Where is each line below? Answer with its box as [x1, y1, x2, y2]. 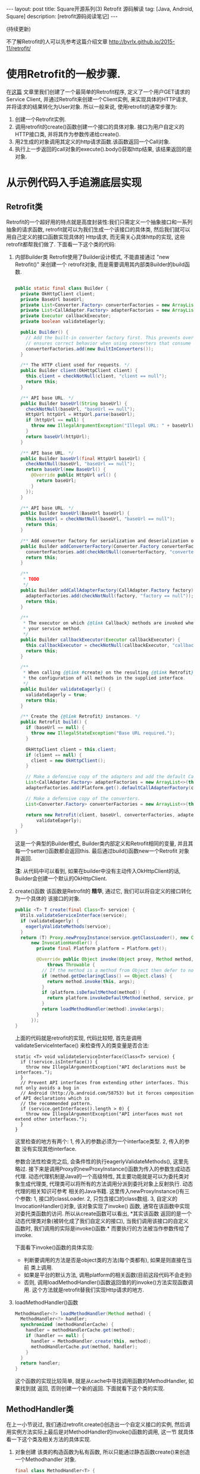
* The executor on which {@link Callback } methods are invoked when [23, 620, 196, 626]
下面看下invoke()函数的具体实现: [14, 1244, 94, 1251]
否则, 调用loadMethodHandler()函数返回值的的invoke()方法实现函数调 [23, 1278, 193, 1286]
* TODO [23, 576, 40, 583]
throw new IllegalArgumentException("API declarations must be [26, 1064, 186, 1070]
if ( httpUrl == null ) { [26, 417, 85, 423]
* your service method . [23, 626, 82, 632]
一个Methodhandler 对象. [14, 1456, 77, 1463]
